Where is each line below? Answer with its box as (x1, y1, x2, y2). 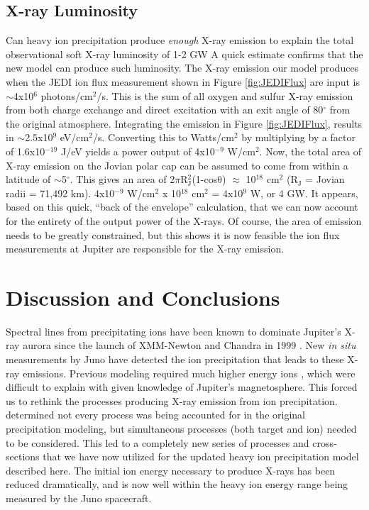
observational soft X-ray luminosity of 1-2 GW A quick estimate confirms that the (6, 46, 363, 61)
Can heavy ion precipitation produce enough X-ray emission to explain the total (6, 33, 354, 48)
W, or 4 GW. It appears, (250, 185, 358, 200)
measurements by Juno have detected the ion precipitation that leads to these (6, 352, 344, 367)
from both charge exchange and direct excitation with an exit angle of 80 (6, 102, 324, 117)
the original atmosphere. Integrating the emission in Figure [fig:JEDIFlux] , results (6, 116, 363, 131)
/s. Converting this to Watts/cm (92, 130, 234, 145)
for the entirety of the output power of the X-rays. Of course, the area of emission (6, 213, 362, 228)
